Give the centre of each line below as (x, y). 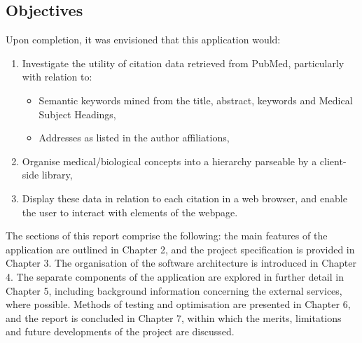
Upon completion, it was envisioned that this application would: (143, 40)
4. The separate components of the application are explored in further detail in (175, 276)
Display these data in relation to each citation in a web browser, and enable (185, 198)
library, (57, 175)
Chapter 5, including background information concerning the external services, (174, 290)
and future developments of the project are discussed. (120, 331)
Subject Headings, (77, 114)
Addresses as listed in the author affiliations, (134, 138)
